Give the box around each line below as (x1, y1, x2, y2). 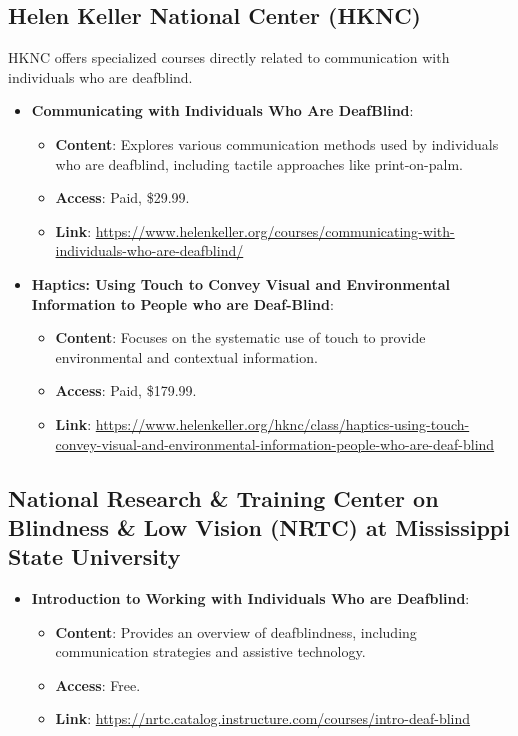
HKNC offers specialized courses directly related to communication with (8, 47, 450, 68)
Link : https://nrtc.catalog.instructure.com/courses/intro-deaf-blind (55, 708, 471, 729)
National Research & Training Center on (8, 482, 439, 513)
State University (8, 541, 181, 572)
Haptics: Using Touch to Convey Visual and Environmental (31, 273, 450, 294)
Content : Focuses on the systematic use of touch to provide (55, 327, 426, 348)
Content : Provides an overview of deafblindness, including (55, 621, 417, 642)
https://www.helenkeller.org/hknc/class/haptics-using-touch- (95, 413, 470, 434)
